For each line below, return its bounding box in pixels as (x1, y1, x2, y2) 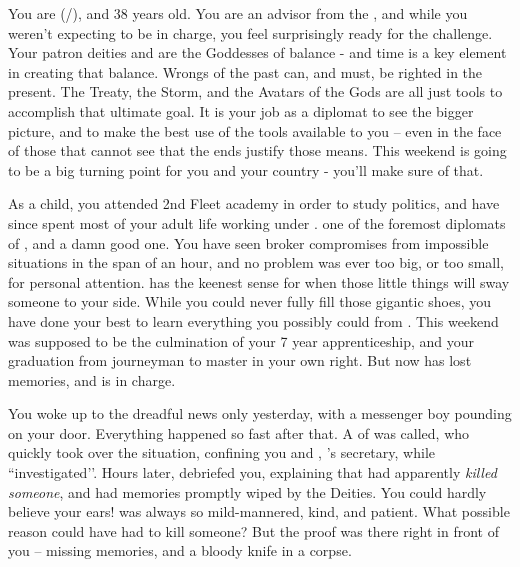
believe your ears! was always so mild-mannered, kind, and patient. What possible (8, 501, 510, 522)
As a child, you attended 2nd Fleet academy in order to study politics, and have (8, 193, 500, 214)
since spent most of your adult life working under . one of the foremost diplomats (8, 212, 506, 233)
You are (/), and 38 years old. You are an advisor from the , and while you (8, 3, 468, 23)
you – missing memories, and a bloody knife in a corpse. (8, 540, 352, 561)
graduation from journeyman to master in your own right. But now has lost (8, 350, 472, 371)
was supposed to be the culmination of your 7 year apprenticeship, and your (8, 330, 474, 351)
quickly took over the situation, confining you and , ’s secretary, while (8, 442, 435, 463)
